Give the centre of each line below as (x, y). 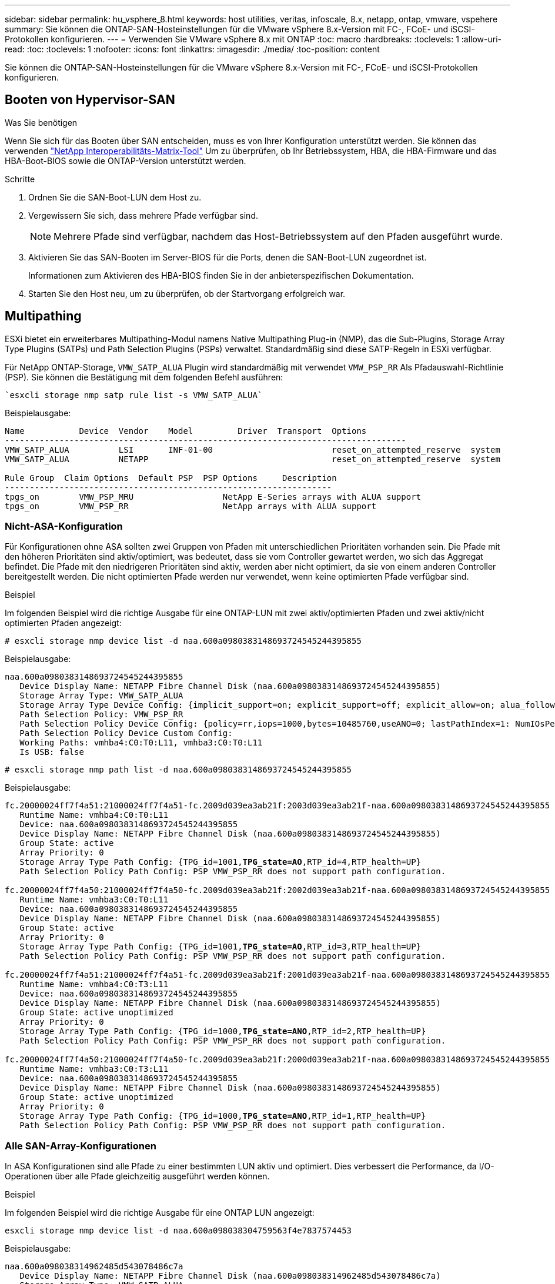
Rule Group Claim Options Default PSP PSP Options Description (171, 478)
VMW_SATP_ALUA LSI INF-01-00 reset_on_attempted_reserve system (253, 449)
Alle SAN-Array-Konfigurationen (81, 1146)
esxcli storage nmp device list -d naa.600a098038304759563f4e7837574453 (178, 1231)
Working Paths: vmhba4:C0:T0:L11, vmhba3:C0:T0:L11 (141, 743)
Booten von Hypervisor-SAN (90, 100)
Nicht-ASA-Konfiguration (64, 526)
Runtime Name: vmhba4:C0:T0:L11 (94, 815)
